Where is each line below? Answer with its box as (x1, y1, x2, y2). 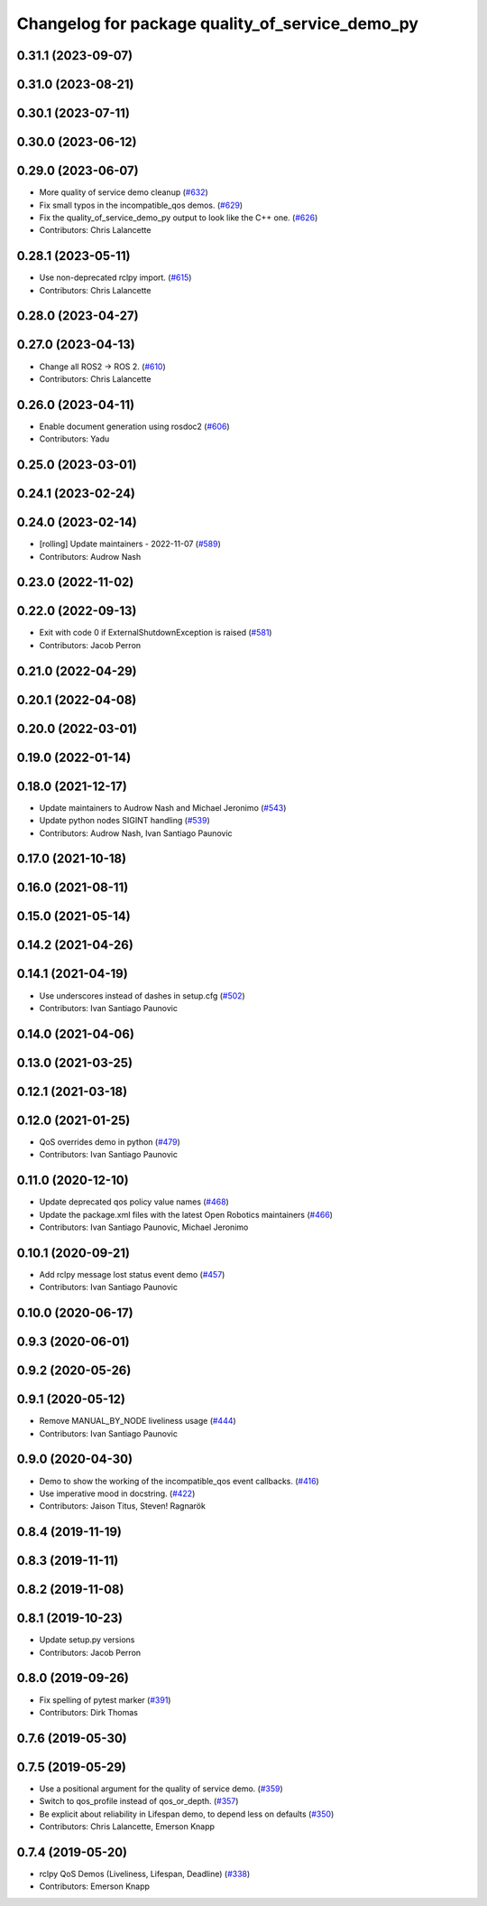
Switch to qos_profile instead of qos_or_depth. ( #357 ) (39, 1796, 239, 1807)
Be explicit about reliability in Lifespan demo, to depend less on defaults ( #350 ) (39, 1808, 335, 1819)
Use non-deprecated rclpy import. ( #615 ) (39, 272, 192, 284)
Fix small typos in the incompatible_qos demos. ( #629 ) (39, 200, 243, 210)
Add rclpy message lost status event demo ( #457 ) (39, 1269, 225, 1279)
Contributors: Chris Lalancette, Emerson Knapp (39, 1821, 216, 1832)
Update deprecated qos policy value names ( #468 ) (39, 1196, 229, 1207)
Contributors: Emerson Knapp (39, 1881, 151, 1892)
